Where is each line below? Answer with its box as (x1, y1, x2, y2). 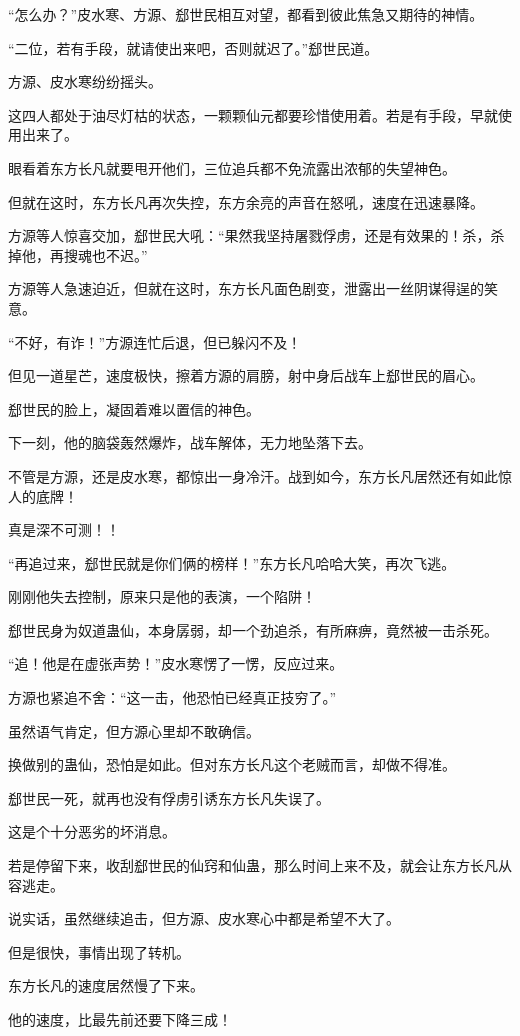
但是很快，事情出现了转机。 (8, 941, 190, 962)
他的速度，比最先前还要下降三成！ (8, 1009, 232, 1029)
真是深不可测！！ (8, 519, 120, 540)
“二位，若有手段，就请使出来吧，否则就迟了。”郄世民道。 (8, 37, 379, 58)
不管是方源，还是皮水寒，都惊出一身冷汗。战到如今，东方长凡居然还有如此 (8, 465, 498, 486)
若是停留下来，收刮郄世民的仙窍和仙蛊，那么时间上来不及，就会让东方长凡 (8, 855, 498, 876)
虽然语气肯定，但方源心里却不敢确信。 (8, 720, 260, 741)
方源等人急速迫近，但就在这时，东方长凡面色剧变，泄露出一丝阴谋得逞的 (8, 278, 484, 299)
